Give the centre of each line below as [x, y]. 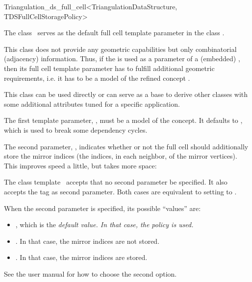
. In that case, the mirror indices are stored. [81, 257]
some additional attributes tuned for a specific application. [92, 104]
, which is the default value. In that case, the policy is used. [104, 224]
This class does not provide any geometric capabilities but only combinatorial [120, 49]
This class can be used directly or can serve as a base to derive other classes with [126, 94]
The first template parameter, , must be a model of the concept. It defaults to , [123, 120]
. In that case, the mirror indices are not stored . [88, 241]
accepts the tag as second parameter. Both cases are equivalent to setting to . [120, 191]
